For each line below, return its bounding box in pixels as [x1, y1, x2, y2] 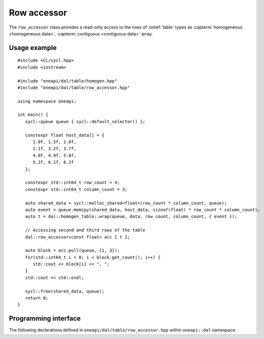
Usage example [9, 44, 57, 52]
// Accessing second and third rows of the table [25, 227, 145, 233]
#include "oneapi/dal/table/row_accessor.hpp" [17, 85, 130, 90]
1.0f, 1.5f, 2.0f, [32, 139, 77, 145]
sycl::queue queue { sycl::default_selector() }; [25, 119, 145, 124]
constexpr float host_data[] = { [25, 132, 105, 138]
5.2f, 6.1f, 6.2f [32, 160, 74, 165]
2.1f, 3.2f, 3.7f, [32, 146, 77, 151]
